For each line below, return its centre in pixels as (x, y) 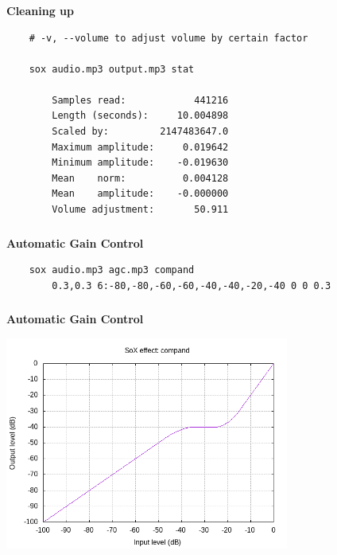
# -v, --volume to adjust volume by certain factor (168, 38)
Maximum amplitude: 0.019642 (140, 147)
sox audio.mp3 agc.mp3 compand (112, 270)
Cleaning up (40, 10)
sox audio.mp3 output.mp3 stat (112, 69)
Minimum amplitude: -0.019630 (140, 163)
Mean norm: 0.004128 (140, 178)
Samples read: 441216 (140, 100)
